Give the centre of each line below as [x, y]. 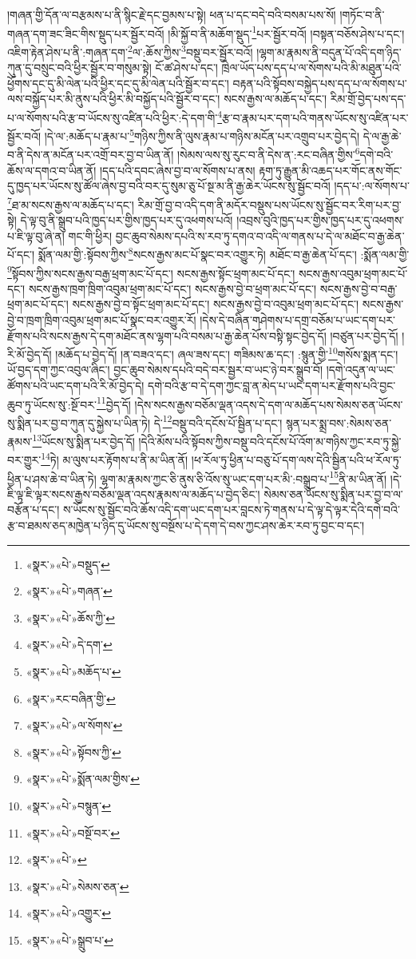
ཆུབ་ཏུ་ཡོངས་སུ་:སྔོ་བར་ [52, 404]
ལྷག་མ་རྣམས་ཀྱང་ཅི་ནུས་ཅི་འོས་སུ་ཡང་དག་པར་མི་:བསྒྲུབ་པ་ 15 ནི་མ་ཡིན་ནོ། [244, 477]
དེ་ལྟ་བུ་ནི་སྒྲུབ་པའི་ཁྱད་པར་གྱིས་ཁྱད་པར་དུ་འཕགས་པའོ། [127, 220]
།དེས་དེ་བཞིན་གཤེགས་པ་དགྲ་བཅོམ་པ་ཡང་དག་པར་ [297, 319]
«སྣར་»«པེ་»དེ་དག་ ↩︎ [69, 645]
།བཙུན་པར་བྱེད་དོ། [364, 335]
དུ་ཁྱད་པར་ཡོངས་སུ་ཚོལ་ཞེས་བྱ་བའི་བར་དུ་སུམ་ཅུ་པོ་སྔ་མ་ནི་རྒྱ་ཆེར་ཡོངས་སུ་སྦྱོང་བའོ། [169, 186]
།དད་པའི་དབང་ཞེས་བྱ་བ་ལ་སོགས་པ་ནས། [177, 170]
